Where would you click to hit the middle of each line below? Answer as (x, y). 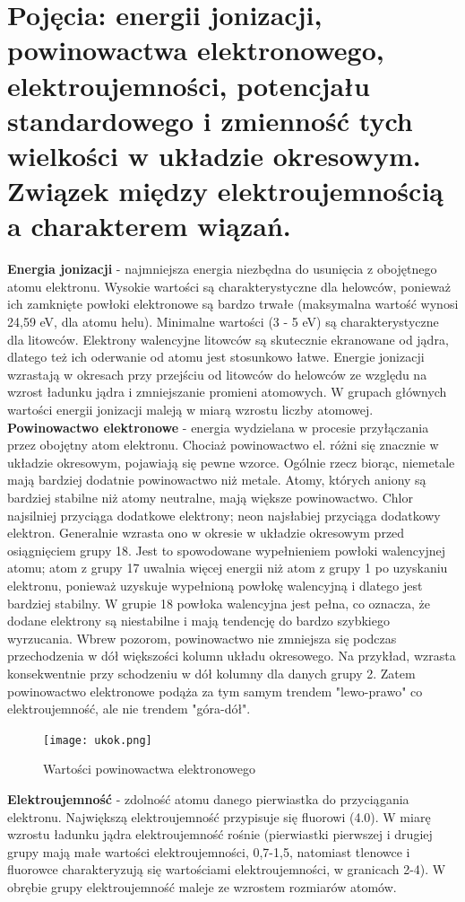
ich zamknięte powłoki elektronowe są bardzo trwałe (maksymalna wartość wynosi (233, 304)
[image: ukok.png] (98, 740)
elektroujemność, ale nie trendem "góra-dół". (129, 709)
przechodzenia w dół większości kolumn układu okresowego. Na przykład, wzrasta (232, 656)
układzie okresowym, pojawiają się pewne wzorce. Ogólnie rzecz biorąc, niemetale (231, 462)
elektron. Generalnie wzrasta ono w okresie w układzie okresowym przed (206, 533)
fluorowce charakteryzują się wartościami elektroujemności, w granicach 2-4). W (227, 869)
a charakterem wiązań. (149, 226)
